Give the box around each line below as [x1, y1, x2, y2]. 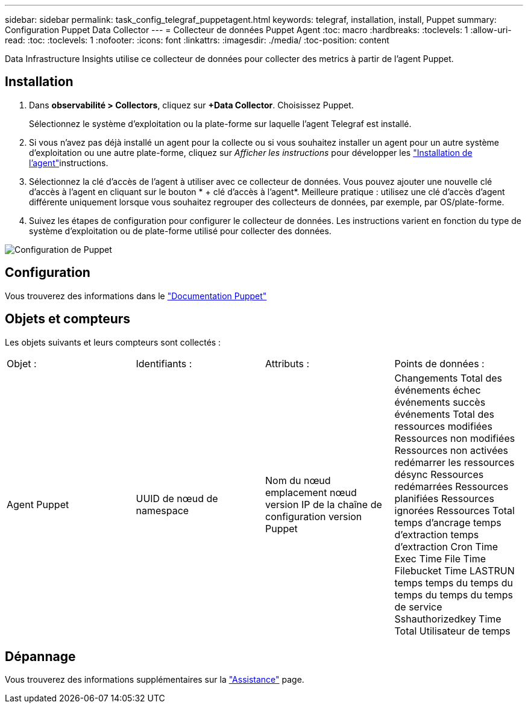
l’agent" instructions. [29, 157, 108, 168]
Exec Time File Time [394, 552, 486, 565]
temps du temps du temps [394, 588, 514, 601]
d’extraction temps [394, 528, 479, 541]
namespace [136, 504, 189, 517]
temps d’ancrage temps [394, 516, 501, 529]
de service [394, 600, 442, 613]
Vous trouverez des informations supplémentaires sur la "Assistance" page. [5, 674, 304, 685]
